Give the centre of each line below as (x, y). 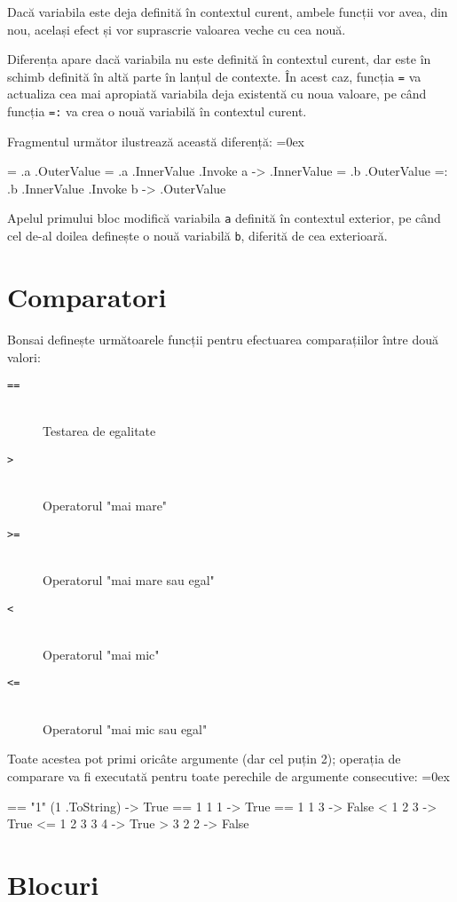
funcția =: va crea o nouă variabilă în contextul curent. (157, 111)
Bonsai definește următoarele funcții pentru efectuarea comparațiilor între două (223, 339)
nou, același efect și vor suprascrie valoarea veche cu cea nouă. (177, 29)
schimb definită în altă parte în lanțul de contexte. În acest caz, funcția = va (214, 76)
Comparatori (87, 296)
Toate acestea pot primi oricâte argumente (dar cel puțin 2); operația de (204, 759)
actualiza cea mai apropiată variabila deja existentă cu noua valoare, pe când (217, 94)
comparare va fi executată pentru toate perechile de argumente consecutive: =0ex (228, 775)
